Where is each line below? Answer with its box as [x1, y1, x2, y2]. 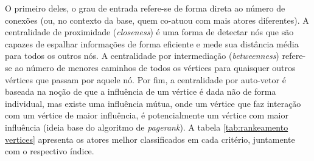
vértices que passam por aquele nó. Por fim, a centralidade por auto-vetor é [5, 73, 286, 86]
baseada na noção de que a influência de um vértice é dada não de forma [5, 85, 276, 98]
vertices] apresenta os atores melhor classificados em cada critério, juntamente [5, 132, 295, 145]
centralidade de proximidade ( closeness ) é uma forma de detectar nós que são [5, 26, 294, 38]
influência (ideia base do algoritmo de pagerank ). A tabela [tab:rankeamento [5, 120, 288, 133]
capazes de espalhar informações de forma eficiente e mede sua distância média [5, 37, 299, 50]
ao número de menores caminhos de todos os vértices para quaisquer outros [15, 61, 296, 74]
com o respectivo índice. [5, 145, 94, 157]
